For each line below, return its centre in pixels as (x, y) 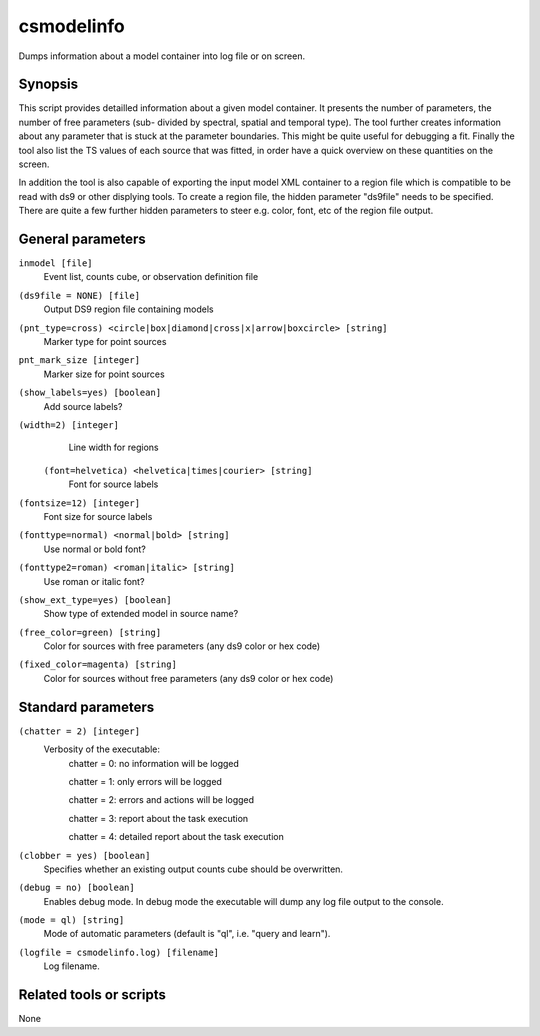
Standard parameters (86, 706)
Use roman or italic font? (94, 581)
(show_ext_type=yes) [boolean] (95, 599)
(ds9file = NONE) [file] (79, 295)
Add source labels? (83, 406)
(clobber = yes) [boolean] (84, 855)
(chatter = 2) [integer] (79, 731)
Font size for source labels (98, 516)
